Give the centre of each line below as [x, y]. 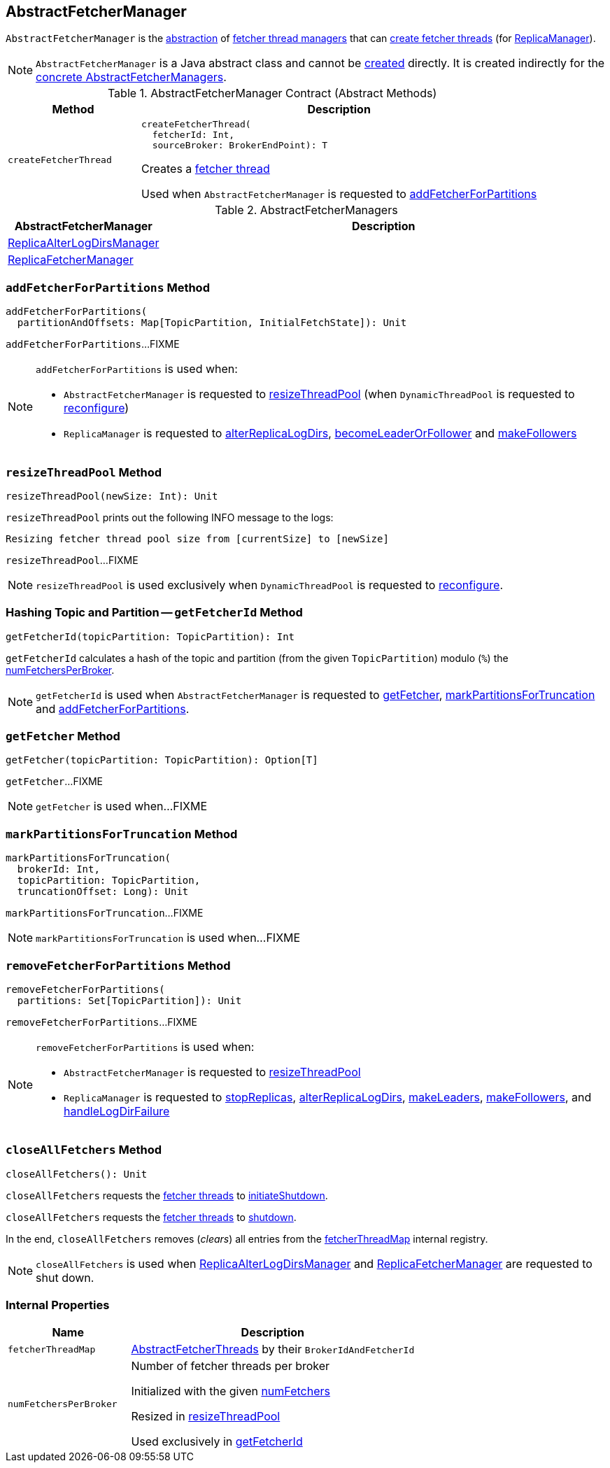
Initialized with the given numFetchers [230, 1391]
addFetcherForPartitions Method [108, 287]
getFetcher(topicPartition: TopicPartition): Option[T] [162, 760]
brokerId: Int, [58, 869]
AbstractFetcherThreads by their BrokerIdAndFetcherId [273, 1349]
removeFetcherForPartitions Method [118, 965]
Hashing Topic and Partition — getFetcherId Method [154, 613]
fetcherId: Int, [193, 135]
